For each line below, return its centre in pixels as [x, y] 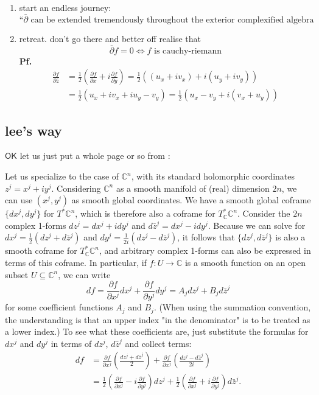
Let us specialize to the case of [62, 176]
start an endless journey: [65, 7]
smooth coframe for [41, 250]
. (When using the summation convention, [232, 307]
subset [17, 274]
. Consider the [264, 213]
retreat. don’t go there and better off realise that [110, 38]
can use [19, 200]
